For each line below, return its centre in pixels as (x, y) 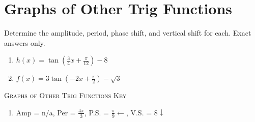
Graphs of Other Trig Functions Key (65, 95)
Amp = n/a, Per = (46, 112)
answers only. (25, 42)
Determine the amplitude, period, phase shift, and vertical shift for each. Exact (128, 33)
